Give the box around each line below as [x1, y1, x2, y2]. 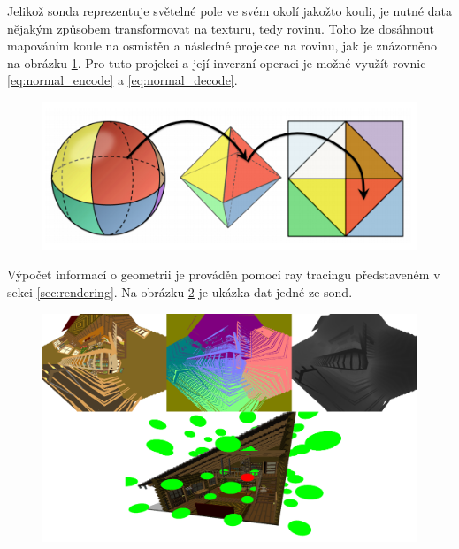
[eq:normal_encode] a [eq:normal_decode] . [7, 71, 238, 89]
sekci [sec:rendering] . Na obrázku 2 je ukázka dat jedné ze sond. [7, 282, 353, 301]
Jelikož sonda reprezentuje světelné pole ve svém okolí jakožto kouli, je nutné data [7, 2, 452, 19]
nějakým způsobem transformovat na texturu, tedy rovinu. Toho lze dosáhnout [7, 19, 435, 37]
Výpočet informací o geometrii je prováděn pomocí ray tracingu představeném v [7, 265, 440, 284]
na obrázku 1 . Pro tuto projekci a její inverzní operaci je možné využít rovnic [7, 53, 426, 72]
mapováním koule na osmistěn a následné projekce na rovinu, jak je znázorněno [7, 36, 438, 55]
